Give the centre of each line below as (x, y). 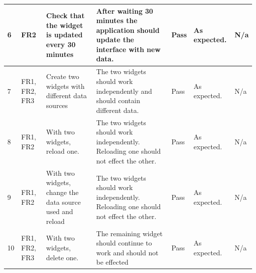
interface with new (128, 49)
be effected (112, 262)
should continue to (124, 243)
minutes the (117, 20)
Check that (65, 15)
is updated (64, 35)
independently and (124, 91)
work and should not (127, 252)
